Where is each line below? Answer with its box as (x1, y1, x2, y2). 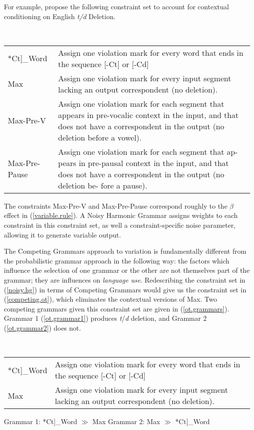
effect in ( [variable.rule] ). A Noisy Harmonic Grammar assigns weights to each (4, 210, 238, 220)
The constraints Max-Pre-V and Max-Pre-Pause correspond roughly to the (4, 200, 228, 211)
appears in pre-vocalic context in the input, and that (58, 109, 239, 120)
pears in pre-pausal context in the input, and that (58, 157, 229, 168)
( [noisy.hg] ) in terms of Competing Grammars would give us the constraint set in (4, 284, 247, 294)
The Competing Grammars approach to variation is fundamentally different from (4, 246, 247, 256)
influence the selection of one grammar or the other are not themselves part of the (4, 265, 250, 275)
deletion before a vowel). (58, 131, 142, 143)
